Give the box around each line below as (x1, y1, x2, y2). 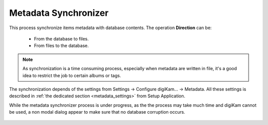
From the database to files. (34, 36, 89, 42)
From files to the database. (34, 42, 89, 49)
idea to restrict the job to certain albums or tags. (22, 72, 121, 79)
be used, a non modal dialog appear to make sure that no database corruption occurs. (9, 109, 186, 115)
